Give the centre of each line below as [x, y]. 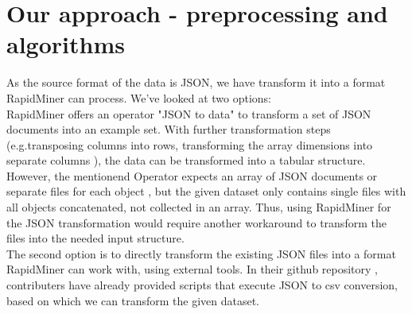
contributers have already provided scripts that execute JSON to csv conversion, [202, 285]
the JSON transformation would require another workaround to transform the [196, 222]
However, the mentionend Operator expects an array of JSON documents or [192, 175]
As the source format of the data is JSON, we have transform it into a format [196, 82]
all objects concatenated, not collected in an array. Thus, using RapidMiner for [199, 207]
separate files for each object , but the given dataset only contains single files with [206, 191]
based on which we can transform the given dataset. [133, 300]
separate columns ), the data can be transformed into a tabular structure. [186, 160]
